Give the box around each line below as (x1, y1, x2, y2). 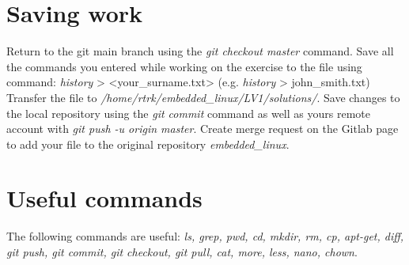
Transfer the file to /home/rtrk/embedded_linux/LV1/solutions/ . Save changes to (6, 89, 400, 105)
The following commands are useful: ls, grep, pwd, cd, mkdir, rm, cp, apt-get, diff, (6, 228, 404, 244)
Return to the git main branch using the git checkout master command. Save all (6, 43, 394, 59)
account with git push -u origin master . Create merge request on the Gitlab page (6, 120, 399, 137)
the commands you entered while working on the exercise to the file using (6, 58, 362, 74)
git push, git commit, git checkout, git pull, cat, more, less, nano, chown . (6, 244, 358, 259)
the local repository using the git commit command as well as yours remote (6, 104, 370, 121)
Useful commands (6, 182, 203, 214)
